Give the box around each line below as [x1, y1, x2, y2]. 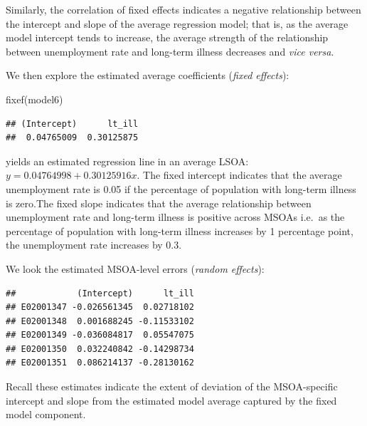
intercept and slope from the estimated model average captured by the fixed [6, 393, 337, 407]
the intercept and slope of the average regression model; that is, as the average [6, 16, 349, 31]
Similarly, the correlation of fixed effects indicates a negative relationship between [6, 2, 361, 16]
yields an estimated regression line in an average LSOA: [6, 153, 249, 168]
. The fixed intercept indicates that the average [137, 167, 342, 182]
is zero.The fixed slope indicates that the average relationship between [6, 195, 312, 210]
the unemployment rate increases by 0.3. [6, 237, 182, 252]
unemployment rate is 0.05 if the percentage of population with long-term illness [6, 181, 356, 196]
